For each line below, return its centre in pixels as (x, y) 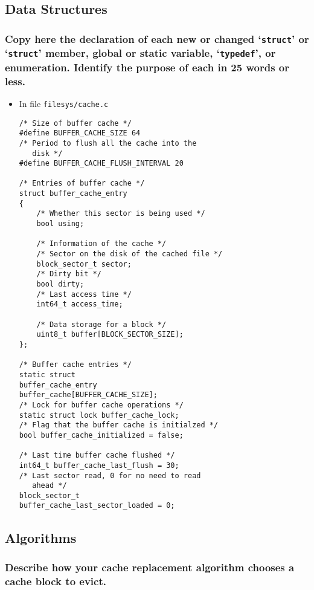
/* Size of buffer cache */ (75, 123)
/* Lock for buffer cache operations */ (101, 405)
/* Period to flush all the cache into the (108, 143)
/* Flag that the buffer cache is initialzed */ (119, 425)
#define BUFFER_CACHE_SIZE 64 (80, 133)
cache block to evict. (56, 581)
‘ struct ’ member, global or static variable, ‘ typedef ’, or (140, 53)
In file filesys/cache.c (64, 103)
